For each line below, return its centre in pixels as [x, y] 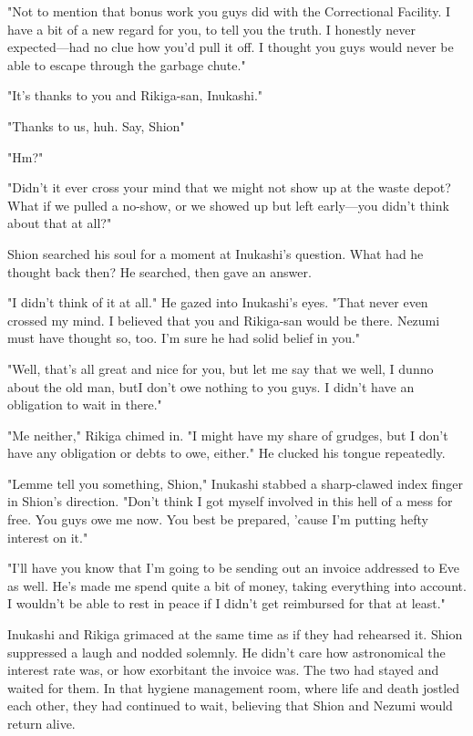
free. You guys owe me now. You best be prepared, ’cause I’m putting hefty [218, 519]
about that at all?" [60, 223]
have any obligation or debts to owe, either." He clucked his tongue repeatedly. [226, 453]
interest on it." [48, 537]
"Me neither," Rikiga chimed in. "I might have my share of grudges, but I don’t [228, 435]
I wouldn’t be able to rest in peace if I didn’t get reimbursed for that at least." [226, 603]
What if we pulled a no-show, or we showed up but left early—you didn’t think [228, 205]
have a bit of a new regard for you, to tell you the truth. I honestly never [211, 29]
